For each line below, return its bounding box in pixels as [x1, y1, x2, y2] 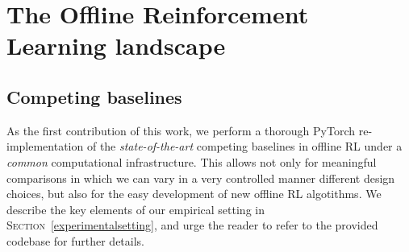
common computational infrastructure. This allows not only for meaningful [6, 153, 377, 170]
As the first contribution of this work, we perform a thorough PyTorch [6, 122, 356, 138]
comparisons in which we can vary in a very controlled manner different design [6, 169, 395, 186]
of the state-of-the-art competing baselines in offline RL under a [86, 138, 403, 155]
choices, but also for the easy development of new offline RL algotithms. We [6, 185, 382, 202]
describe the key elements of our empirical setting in [6, 200, 265, 217]
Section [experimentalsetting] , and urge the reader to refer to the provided [6, 217, 378, 233]
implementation [6, 138, 84, 155]
